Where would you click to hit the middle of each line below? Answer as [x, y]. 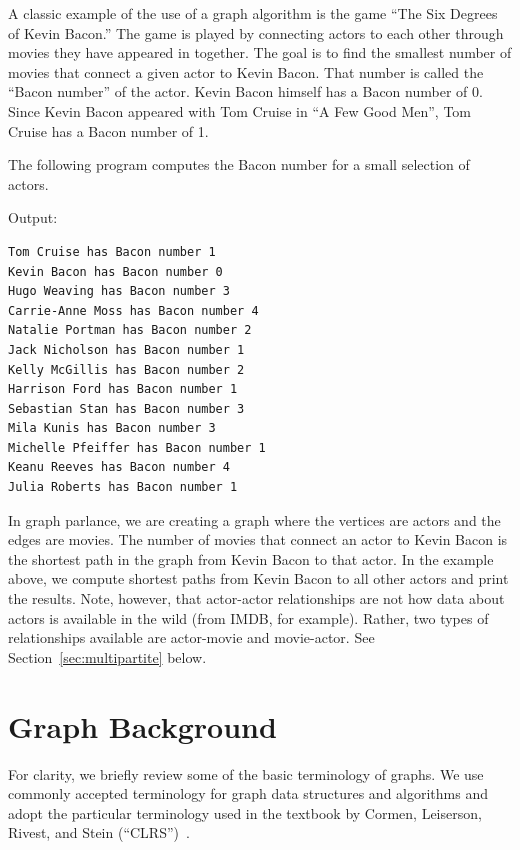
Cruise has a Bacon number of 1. [108, 130]
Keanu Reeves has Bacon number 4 [119, 467]
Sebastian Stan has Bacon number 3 [126, 408]
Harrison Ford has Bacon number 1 [123, 389]
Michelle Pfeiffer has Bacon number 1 [137, 447]
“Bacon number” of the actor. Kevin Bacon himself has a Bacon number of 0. [245, 91]
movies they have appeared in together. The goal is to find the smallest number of [260, 52]
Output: [33, 217]
